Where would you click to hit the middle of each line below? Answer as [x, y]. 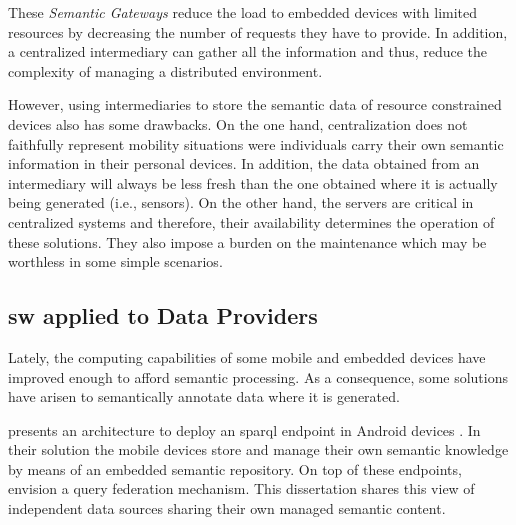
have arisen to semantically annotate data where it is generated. [204, 396]
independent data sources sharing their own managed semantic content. [227, 508]
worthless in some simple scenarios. [115, 261]
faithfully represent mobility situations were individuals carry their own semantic [256, 143]
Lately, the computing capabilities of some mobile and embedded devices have [247, 356]
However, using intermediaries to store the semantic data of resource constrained [255, 104]
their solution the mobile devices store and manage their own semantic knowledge [258, 449]
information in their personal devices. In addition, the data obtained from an [244, 163]
